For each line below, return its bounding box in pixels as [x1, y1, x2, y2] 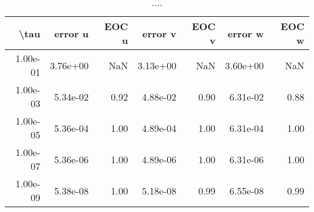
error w [228, 26, 264, 40]
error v [142, 26, 176, 40]
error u [54, 26, 89, 40]
